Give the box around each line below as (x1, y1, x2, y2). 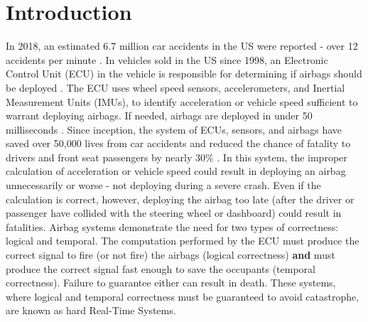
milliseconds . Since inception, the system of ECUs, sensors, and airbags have (6, 122, 342, 136)
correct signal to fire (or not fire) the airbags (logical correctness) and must (6, 247, 335, 262)
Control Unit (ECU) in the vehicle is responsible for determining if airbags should (6, 66, 362, 81)
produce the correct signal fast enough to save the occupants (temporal (6, 261, 316, 276)
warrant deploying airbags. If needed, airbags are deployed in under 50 (6, 108, 313, 123)
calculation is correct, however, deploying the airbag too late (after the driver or (6, 191, 355, 206)
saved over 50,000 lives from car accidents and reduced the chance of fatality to (6, 136, 351, 151)
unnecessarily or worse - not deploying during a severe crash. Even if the (6, 178, 321, 193)
